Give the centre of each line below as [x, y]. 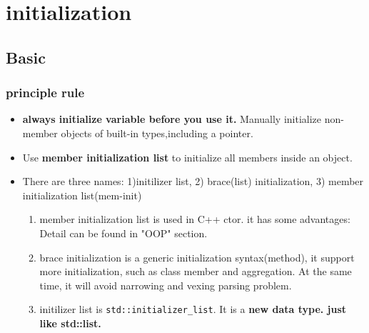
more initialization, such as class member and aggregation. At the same [196, 271]
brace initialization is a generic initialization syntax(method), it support [197, 257]
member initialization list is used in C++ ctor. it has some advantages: [195, 219]
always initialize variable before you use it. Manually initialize [172, 119]
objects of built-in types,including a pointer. [157, 133]
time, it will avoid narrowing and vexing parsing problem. [166, 285]
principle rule [45, 93]
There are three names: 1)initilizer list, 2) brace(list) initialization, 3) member [193, 181]
